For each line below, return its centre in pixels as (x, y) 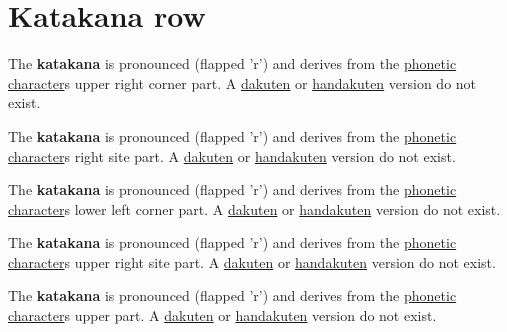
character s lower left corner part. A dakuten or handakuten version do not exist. (254, 208)
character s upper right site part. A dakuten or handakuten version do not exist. (252, 261)
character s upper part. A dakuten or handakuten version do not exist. (222, 315)
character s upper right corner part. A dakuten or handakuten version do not (242, 82)
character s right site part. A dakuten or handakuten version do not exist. (232, 155)
